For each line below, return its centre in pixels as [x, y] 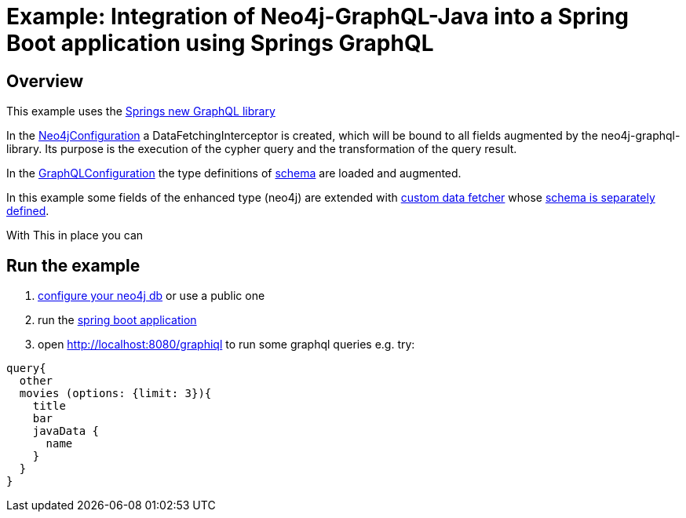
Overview [45, 81]
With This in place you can [75, 235]
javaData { [66, 431]
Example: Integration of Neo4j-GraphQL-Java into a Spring [318, 16]
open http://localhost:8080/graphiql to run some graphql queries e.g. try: [226, 345]
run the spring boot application [117, 320]
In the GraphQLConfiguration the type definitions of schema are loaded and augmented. [234, 173]
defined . [28, 211]
